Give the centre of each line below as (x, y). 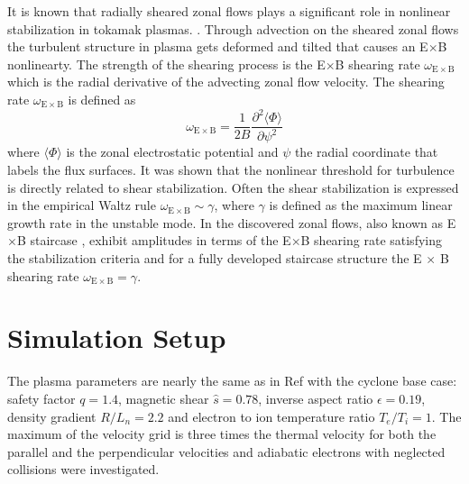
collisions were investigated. (83, 469)
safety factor (41, 398)
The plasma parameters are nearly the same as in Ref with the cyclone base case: (232, 381)
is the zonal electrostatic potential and (172, 152)
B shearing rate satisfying (371, 240)
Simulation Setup (117, 338)
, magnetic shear (164, 398)
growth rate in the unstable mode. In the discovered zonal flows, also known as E (232, 222)
